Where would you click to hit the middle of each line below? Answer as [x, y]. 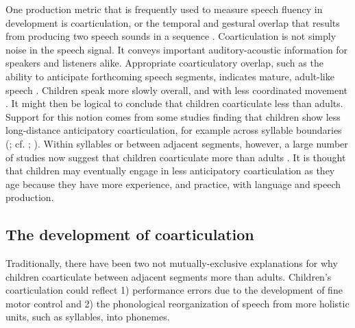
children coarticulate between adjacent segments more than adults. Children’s [169, 276]
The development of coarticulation [130, 234]
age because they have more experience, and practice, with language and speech [173, 184]
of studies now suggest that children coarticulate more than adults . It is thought [176, 157]
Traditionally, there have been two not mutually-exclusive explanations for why [172, 263]
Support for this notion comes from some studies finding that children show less [173, 116]
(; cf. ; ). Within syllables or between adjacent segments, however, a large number [177, 143]
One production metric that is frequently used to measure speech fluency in [164, 9]
